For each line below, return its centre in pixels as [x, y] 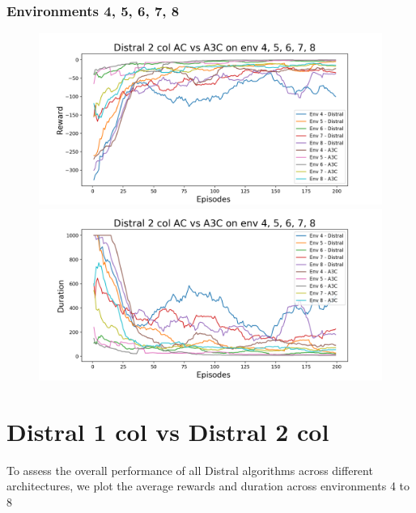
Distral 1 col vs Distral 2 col [168, 431]
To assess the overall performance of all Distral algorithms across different [190, 470]
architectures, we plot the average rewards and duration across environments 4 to [208, 486]
